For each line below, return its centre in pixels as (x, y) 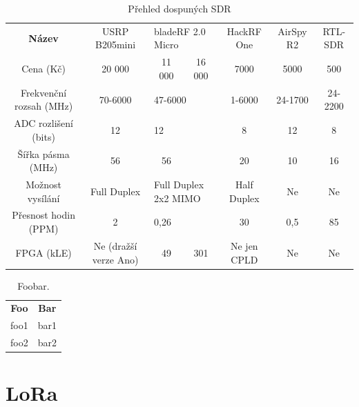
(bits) (43, 136)
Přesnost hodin (43, 215)
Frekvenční (44, 92)
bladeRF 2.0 (180, 31)
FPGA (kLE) (43, 252)
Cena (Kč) (43, 69)
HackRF (244, 31)
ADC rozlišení (44, 123)
